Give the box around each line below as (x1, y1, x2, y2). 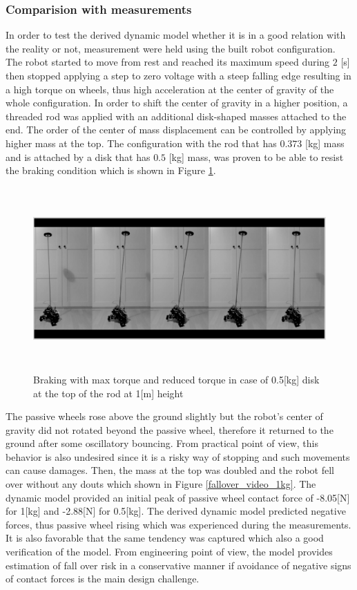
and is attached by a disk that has (6, 149, 151, 164)
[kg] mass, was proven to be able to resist (168, 149, 344, 164)
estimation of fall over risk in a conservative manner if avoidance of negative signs (6, 558, 351, 572)
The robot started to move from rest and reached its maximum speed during (6, 55, 330, 69)
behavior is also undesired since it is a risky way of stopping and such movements (6, 449, 350, 464)
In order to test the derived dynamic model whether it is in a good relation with (6, 28, 346, 42)
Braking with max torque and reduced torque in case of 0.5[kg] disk (33, 372, 320, 386)
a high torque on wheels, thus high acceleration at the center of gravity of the (6, 82, 334, 96)
